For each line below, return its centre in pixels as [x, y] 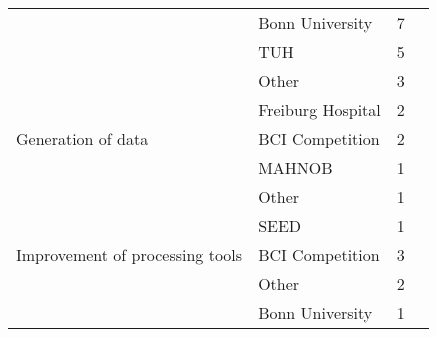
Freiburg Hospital [319, 109]
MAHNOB [295, 167]
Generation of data [82, 138]
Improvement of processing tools [129, 254]
